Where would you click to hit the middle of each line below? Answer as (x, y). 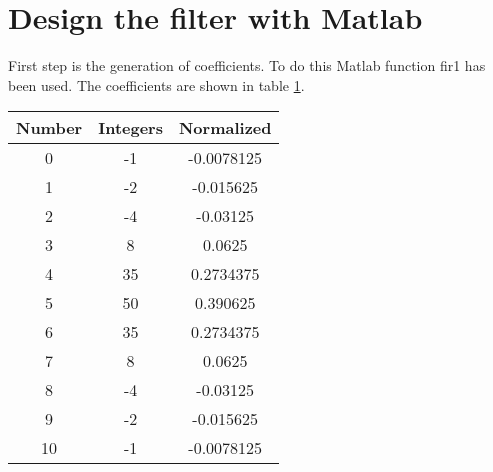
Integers (130, 128)
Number (49, 128)
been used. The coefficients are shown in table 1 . (156, 84)
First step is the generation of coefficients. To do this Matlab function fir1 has (247, 65)
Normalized (225, 128)
